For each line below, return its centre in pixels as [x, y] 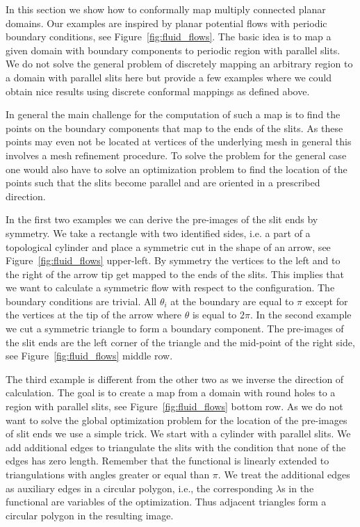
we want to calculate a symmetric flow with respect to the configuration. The [170, 287]
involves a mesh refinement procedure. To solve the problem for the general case [176, 155]
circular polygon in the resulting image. [90, 515]
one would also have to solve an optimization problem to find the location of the [177, 169]
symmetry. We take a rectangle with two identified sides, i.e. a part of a [158, 233]
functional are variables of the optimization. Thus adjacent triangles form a [166, 502]
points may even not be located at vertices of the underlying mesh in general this [179, 141]
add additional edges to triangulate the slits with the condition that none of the [176, 447]
